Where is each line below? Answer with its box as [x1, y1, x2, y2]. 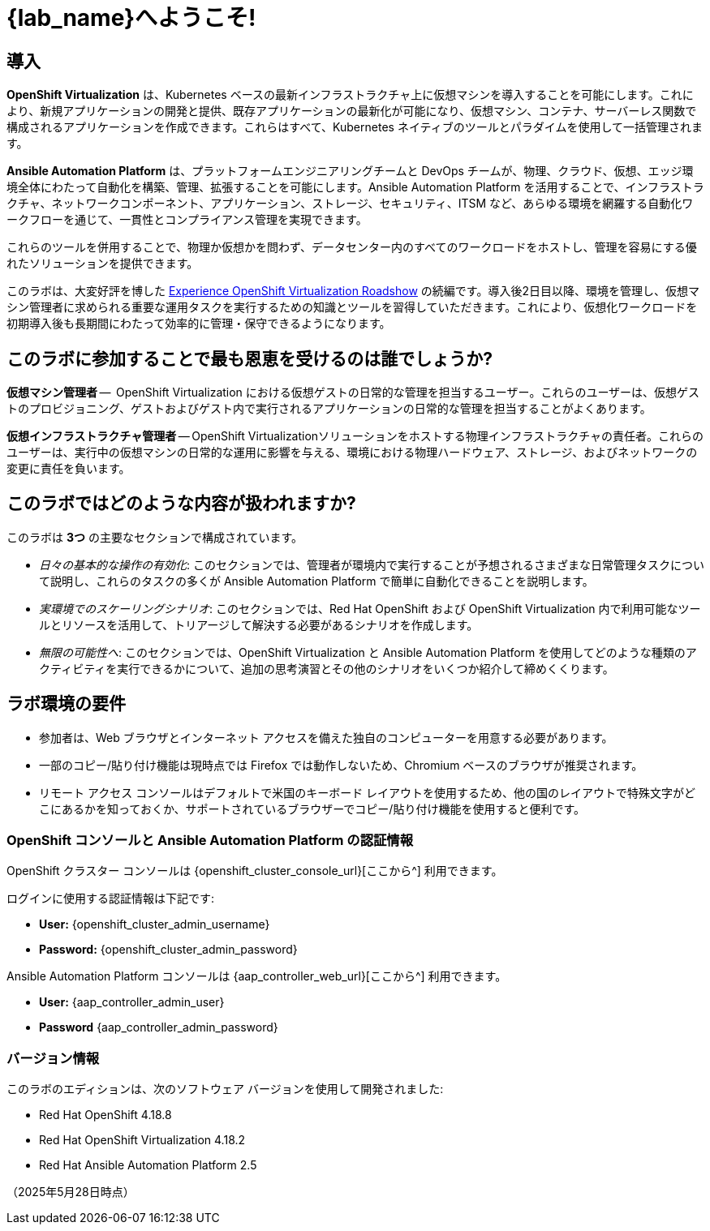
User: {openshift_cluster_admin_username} [39, 917, 270, 932]
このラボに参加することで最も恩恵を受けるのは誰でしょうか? [6, 348, 493, 369]
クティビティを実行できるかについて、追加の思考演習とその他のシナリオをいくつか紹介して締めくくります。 [39, 661, 614, 676]
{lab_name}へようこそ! [6, 4, 256, 32]
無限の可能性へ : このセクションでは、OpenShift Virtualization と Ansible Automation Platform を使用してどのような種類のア [39, 645, 697, 659]
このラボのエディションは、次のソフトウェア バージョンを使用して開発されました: [6, 1082, 444, 1096]
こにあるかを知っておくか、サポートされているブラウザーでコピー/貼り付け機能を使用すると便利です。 [39, 801, 585, 816]
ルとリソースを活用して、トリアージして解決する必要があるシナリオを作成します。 [39, 617, 479, 632]
